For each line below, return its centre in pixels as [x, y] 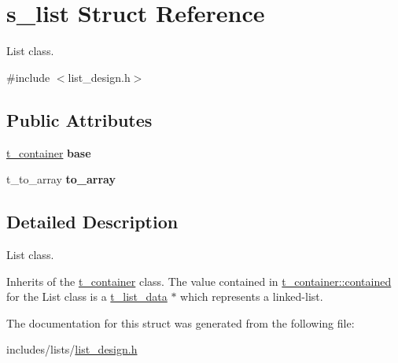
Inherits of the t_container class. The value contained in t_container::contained [199, 281]
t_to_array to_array [61, 179]
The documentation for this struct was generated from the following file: [181, 322]
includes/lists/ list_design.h [72, 349]
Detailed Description [92, 222]
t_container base [49, 152]
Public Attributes [79, 119]
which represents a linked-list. [252, 296]
